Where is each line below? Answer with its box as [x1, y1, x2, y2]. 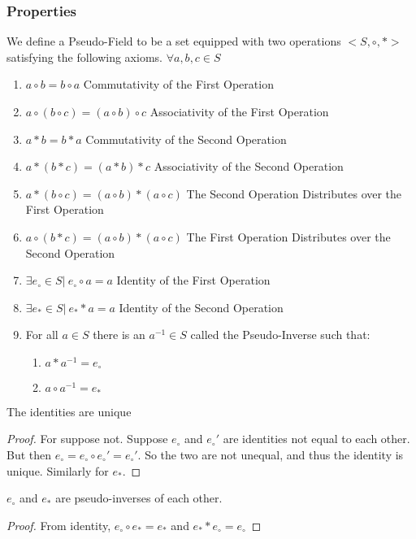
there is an [93, 326, 145, 343]
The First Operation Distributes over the [186, 228, 391, 245]
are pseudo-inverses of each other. [55, 489, 223, 506]
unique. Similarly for [6, 462, 109, 479]
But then [6, 446, 52, 463]
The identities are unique [6, 402, 132, 419]
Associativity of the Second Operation [154, 158, 344, 175]
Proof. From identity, [6, 516, 111, 533]
